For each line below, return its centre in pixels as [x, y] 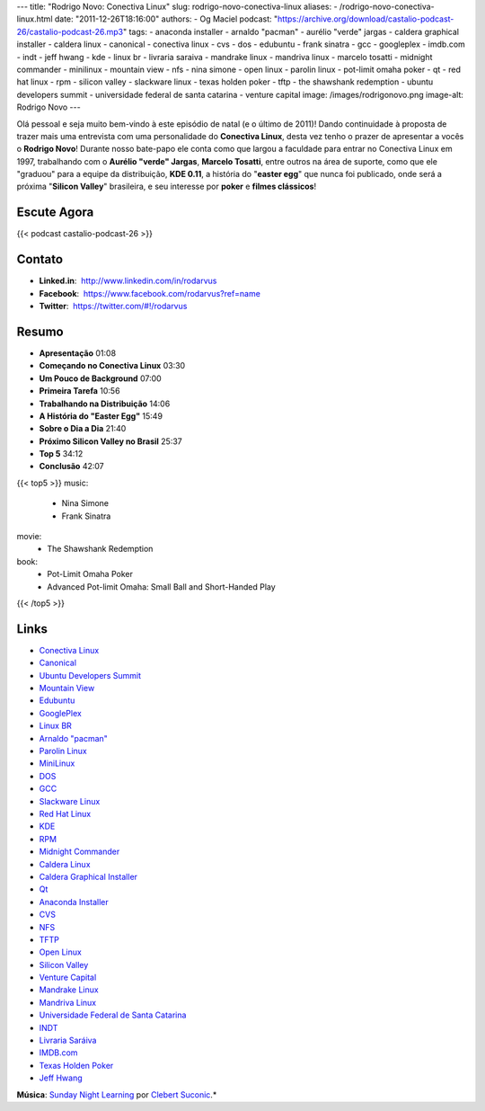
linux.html [35, 19]
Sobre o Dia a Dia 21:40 [83, 429]
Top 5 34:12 [61, 454]
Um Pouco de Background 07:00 [100, 378]
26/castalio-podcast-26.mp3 [70, 31]
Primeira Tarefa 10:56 [79, 391]
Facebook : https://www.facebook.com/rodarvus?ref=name [150, 293]
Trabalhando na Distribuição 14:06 [105, 404]
